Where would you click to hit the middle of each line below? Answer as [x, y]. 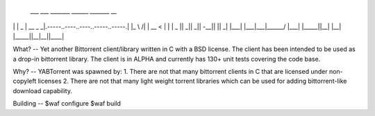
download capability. [43, 90]
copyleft [25, 81]
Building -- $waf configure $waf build [67, 104]
